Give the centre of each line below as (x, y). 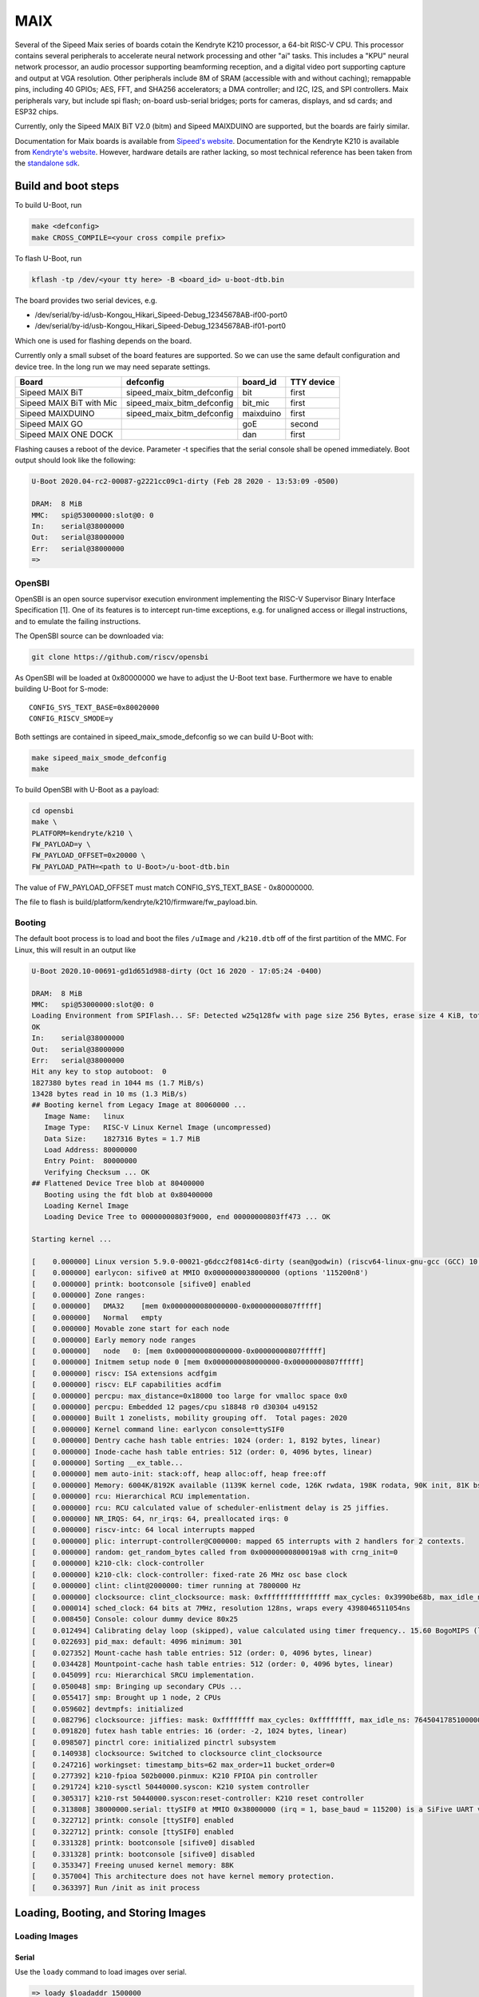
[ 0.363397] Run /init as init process (116, 1888)
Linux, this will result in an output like (75, 950)
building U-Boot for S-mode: (61, 689)
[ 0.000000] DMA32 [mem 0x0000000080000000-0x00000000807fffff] (177, 1306)
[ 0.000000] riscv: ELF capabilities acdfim (126, 1385)
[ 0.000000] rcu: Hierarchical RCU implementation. (141, 1497)
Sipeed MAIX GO (51, 424)
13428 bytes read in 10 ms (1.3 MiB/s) (109, 1094)
